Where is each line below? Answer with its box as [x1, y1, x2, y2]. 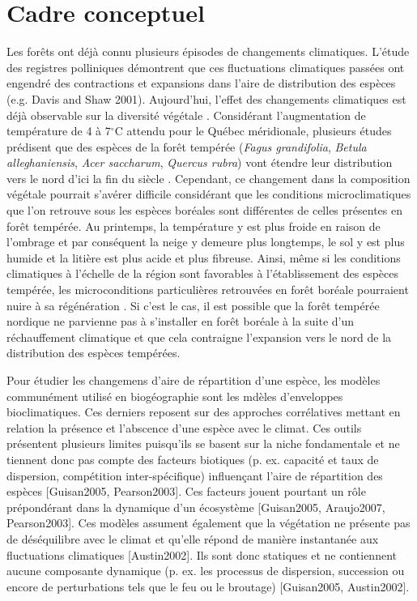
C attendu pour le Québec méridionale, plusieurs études [114, 122, 392, 139]
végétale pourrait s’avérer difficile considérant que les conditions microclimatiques [6, 185, 411, 202]
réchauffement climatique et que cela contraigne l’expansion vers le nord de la [6, 328, 392, 345]
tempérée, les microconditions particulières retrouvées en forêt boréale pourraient [6, 281, 409, 298]
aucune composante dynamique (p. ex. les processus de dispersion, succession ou [6, 562, 405, 579]
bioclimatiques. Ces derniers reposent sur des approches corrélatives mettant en [6, 403, 401, 420]
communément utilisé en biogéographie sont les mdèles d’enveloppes [6, 387, 343, 404]
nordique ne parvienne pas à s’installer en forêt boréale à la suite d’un [6, 313, 355, 330]
